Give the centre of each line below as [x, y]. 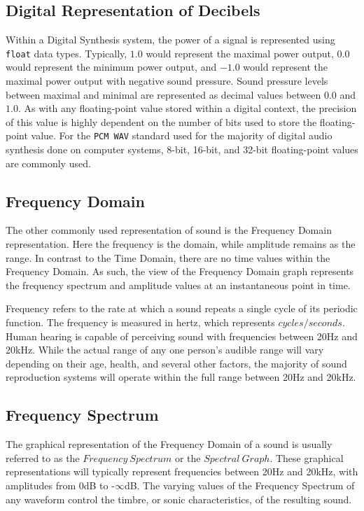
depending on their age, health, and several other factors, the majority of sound [176, 363]
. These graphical [307, 457]
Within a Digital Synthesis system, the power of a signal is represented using [170, 40]
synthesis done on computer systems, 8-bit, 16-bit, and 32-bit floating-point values [182, 149]
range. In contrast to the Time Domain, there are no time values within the [168, 257]
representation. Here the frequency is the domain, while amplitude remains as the [181, 244]
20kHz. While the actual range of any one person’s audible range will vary [165, 350]
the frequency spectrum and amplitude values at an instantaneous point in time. [178, 285]
